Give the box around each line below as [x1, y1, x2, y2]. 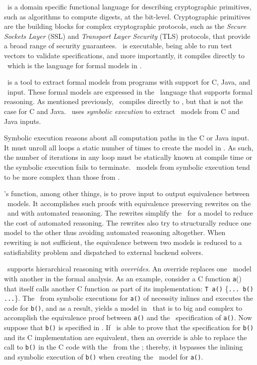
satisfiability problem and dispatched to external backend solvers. [4, 246, 203, 257]
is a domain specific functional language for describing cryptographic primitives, [7, 1, 252, 11]
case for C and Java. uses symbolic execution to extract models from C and [4, 106, 240, 116]
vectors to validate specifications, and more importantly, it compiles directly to [4, 50, 245, 60]
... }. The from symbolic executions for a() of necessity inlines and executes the [4, 293, 254, 303]
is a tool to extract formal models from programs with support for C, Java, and [7, 77, 251, 87]
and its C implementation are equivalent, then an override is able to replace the [4, 332, 247, 342]
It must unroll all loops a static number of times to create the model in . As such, [4, 142, 254, 152]
